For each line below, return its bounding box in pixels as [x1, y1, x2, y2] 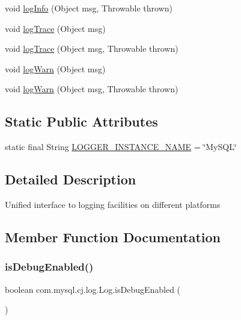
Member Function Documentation [5, 227, 221, 246]
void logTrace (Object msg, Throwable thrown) [5, 42, 178, 55]
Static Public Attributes [5, 112, 158, 131]
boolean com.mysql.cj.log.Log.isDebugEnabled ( [5, 283, 181, 295]
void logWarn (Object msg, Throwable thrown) [5, 83, 178, 95]
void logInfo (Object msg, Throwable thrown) [5, 2, 173, 14]
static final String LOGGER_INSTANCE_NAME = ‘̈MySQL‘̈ [5, 140, 237, 153]
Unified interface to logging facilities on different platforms [5, 198, 221, 210]
